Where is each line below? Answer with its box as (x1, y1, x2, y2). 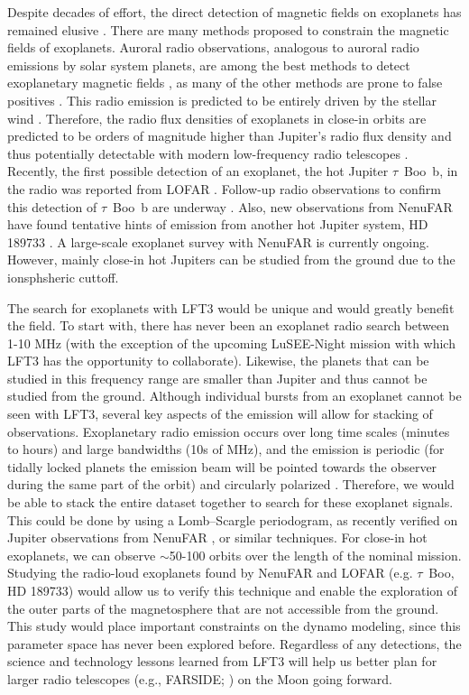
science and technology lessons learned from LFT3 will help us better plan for (7, 652, 437, 671)
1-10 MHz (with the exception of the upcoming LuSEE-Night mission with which (7, 333, 455, 352)
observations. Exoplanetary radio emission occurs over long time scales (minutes (7, 422, 450, 440)
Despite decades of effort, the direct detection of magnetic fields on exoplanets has (7, 3, 462, 21)
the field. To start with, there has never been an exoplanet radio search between (7, 316, 450, 335)
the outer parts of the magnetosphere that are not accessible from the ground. (7, 598, 439, 617)
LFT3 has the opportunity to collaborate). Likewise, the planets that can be (7, 351, 429, 370)
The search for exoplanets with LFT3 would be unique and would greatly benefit (7, 298, 455, 317)
